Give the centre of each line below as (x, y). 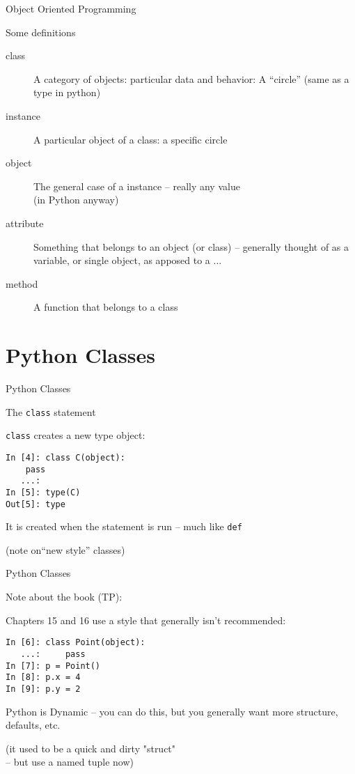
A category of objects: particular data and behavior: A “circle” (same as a (191, 78)
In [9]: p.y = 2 (43, 689)
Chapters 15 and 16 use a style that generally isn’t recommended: (146, 620)
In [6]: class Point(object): (76, 643)
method (22, 283)
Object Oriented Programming (71, 8)
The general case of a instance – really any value (137, 186)
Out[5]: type (35, 504)
